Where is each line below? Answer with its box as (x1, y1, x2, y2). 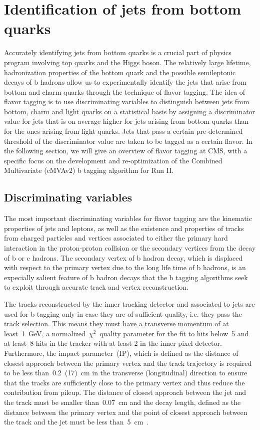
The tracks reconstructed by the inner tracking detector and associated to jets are (4, 298, 255, 309)
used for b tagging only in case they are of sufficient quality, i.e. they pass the (4, 308, 242, 319)
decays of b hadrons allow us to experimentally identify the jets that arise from (4, 77, 246, 87)
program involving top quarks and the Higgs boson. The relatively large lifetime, (4, 57, 251, 67)
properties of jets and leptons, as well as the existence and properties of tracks (4, 223, 244, 233)
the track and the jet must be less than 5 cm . (4, 416, 149, 427)
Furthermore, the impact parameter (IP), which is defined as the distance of (4, 347, 238, 358)
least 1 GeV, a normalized (4, 328, 85, 338)
